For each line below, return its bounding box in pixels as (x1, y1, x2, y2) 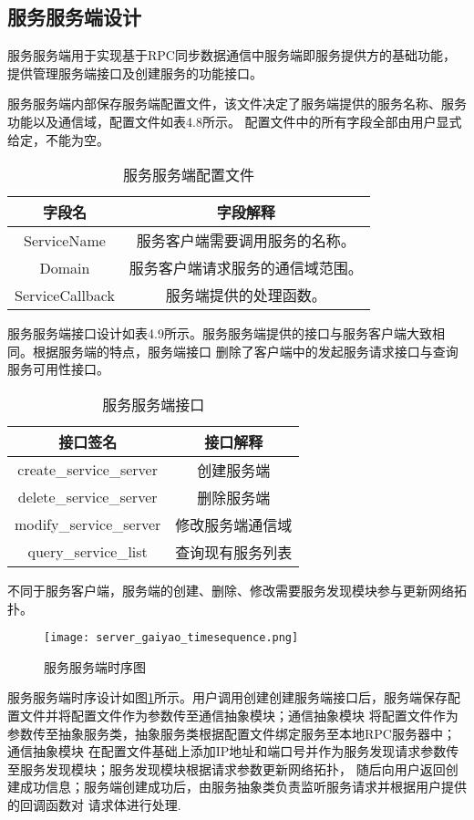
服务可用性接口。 (7, 359, 109, 379)
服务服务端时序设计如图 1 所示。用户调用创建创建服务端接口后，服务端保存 (7, 688, 448, 707)
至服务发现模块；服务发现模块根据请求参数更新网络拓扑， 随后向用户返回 (7, 759, 446, 778)
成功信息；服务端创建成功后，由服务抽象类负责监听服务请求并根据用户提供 (19, 777, 467, 796)
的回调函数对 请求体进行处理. (7, 794, 181, 814)
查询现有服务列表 (175, 541, 293, 563)
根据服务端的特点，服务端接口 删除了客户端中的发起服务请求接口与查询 (32, 341, 459, 360)
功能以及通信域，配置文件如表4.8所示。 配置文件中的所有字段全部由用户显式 (7, 111, 462, 130)
